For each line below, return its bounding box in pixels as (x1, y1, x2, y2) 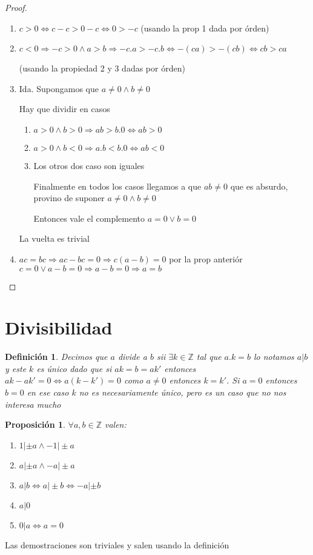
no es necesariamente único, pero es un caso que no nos (79, 386, 286, 399)
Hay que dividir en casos (19, 102, 110, 115)
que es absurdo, (230, 179, 288, 192)
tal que (196, 350, 222, 363)
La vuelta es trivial (19, 232, 90, 245)
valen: (104, 418, 127, 431)
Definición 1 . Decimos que (5, 350, 108, 363)
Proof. (5, 1, 27, 13)
